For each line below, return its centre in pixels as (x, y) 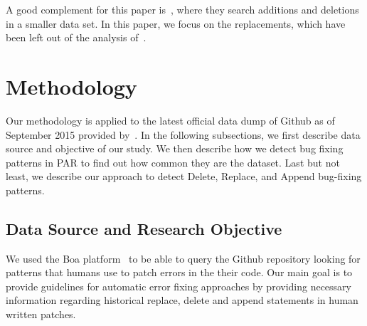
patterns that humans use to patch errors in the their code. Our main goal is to (179, 272)
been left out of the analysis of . (76, 37)
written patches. (41, 314)
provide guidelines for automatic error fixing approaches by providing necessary (179, 286)
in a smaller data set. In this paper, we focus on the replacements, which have (176, 23)
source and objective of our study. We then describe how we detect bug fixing (175, 148)
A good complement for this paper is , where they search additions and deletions (182, 9)
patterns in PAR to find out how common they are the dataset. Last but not (173, 162)
